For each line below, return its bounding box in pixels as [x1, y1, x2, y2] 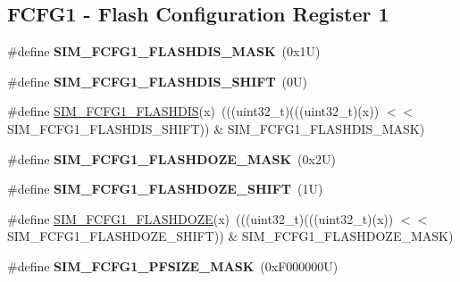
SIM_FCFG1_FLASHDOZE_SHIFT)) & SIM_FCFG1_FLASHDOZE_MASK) [7, 227, 454, 245]
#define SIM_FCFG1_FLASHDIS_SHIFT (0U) [7, 71, 307, 90]
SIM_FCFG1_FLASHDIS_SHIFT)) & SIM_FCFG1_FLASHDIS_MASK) [7, 119, 425, 137]
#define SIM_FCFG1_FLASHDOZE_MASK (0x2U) [7, 149, 336, 168]
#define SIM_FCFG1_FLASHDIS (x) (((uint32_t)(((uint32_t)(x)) [7, 102, 380, 120]
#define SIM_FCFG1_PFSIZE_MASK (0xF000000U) [7, 256, 339, 275]
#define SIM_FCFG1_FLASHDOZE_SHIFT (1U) [7, 179, 323, 198]
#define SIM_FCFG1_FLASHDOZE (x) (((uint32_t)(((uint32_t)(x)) [7, 209, 394, 228]
